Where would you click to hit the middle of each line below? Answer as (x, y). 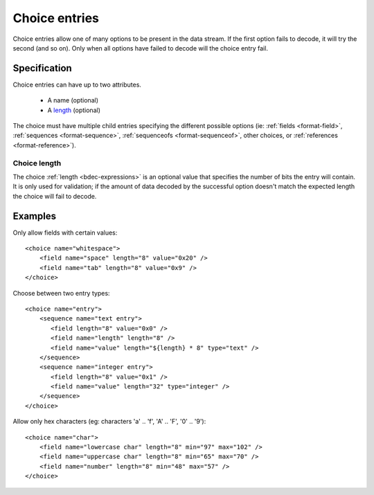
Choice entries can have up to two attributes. (77, 84)
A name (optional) (73, 100)
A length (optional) (74, 110)
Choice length (37, 163)
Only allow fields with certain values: (65, 233)
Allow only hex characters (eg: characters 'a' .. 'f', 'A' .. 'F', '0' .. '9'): (109, 422)
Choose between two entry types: (61, 293)
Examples (35, 216)
